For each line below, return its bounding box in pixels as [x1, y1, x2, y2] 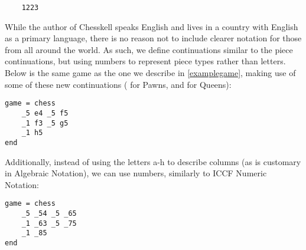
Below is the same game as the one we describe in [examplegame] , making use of [5, 67, 296, 79]
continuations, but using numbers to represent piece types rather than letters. [5, 55, 286, 67]
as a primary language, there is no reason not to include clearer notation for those [5, 32, 302, 44]
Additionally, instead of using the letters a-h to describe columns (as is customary [5, 155, 301, 167]
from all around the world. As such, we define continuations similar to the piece [5, 43, 293, 55]
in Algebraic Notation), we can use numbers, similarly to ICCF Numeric [5, 167, 267, 179]
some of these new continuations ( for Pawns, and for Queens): [5, 78, 232, 90]
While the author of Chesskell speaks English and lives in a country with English [5, 20, 298, 32]
